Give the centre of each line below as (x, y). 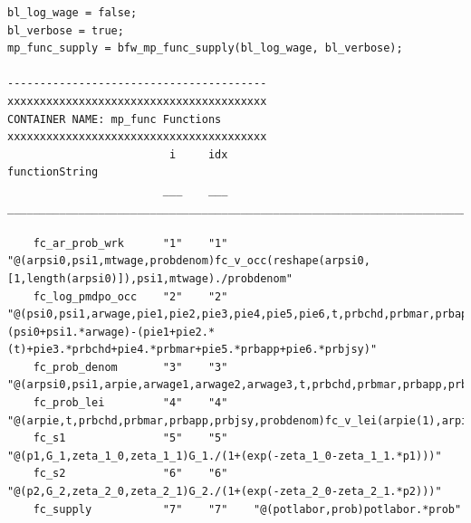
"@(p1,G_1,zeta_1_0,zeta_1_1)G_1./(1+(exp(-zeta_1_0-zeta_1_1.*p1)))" (225, 456)
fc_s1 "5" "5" (130, 438)
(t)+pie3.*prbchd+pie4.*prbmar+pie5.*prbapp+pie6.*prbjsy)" (192, 350)
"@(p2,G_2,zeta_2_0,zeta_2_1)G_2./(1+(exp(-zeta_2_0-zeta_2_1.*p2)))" (225, 492)
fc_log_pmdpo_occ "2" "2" (130, 296)
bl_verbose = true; (66, 30)
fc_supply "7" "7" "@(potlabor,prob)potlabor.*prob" (247, 509)
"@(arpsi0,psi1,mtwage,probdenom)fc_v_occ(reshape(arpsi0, (189, 261)
